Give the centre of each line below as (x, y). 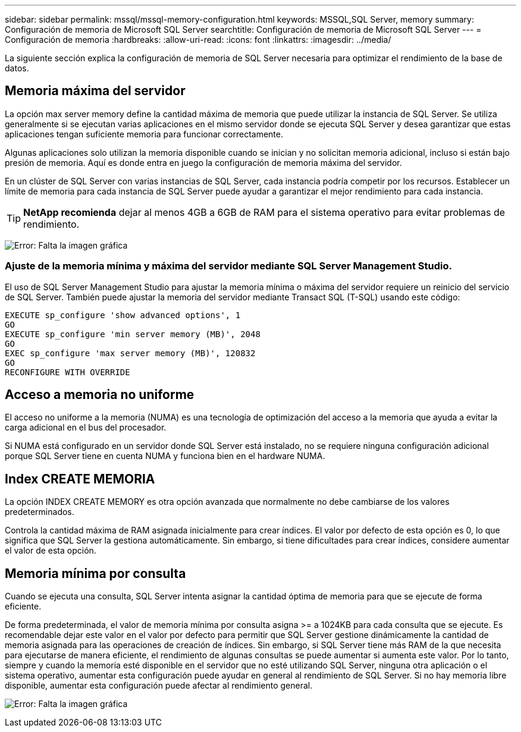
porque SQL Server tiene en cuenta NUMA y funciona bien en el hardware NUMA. (165, 456)
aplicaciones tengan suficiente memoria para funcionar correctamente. (144, 134)
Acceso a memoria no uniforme (100, 395)
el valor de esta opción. (51, 551)
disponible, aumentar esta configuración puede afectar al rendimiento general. (159, 686)
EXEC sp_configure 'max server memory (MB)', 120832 (130, 353)
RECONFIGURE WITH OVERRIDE (68, 372)
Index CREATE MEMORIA (80, 479)
